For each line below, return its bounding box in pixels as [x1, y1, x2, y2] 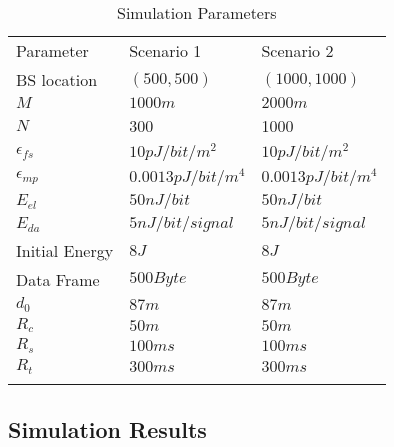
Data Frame [16, 267, 100, 291]
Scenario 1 [129, 39, 202, 62]
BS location [16, 68, 98, 91]
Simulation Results [8, 413, 207, 444]
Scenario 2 [261, 39, 334, 62]
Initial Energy [16, 238, 114, 262]
